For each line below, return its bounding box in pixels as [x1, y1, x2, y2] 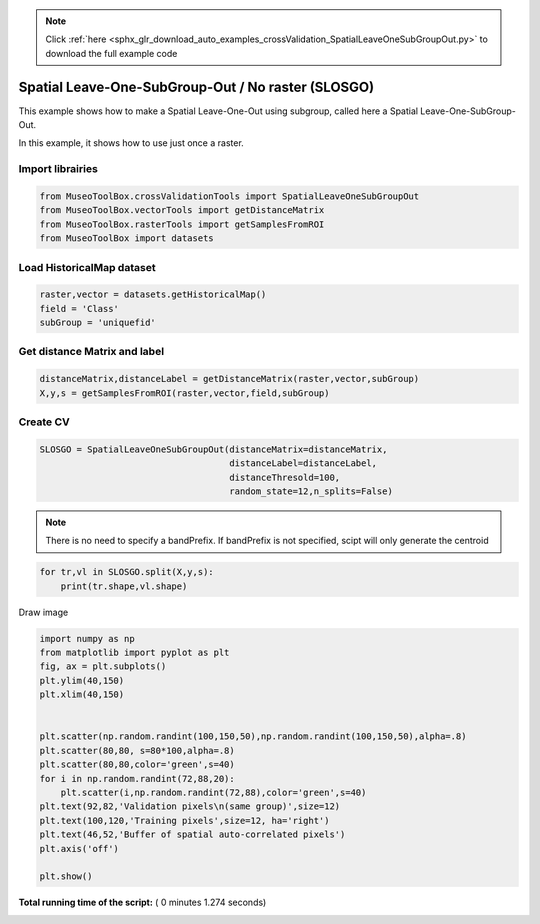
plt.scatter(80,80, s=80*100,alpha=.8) [39, 745, 235, 756]
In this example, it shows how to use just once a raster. [18, 137, 244, 149]
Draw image [18, 606, 69, 618]
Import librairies [18, 162, 99, 176]
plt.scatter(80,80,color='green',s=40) [39, 759, 235, 770]
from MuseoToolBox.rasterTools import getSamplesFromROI [39, 218, 325, 230]
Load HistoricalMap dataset [18, 260, 156, 274]
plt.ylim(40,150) [39, 675, 125, 686]
